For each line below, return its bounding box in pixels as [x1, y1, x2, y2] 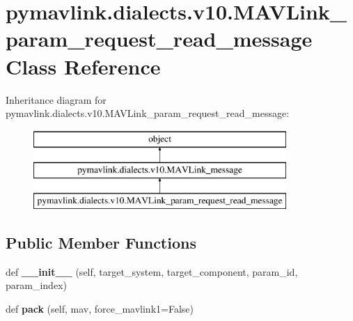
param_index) [6, 278, 67, 292]
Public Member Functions [6, 232, 196, 253]
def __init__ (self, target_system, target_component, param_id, [6, 264, 298, 279]
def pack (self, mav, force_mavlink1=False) [6, 302, 194, 316]
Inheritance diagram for [6, 92, 107, 107]
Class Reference [6, 52, 161, 80]
